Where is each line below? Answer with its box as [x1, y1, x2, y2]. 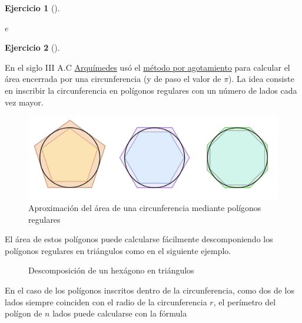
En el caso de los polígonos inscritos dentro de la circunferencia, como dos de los [5, 284, 295, 296]
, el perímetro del [213, 295, 276, 308]
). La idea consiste [228, 72, 294, 85]
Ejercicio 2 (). [5, 41, 60, 54]
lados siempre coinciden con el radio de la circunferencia [5, 295, 207, 308]
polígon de [5, 307, 42, 319]
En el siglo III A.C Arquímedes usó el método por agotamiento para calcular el [5, 61, 290, 73]
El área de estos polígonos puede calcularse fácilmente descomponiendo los [5, 233, 273, 245]
